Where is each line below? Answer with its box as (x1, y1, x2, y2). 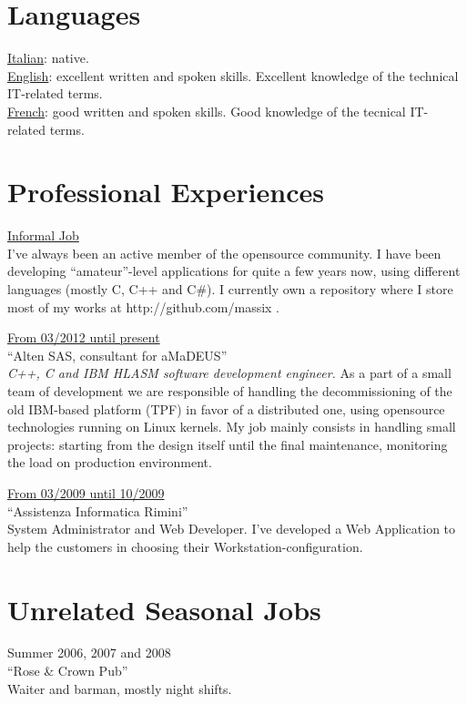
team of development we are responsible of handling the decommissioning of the (7, 381, 452, 400)
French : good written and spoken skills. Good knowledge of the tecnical (7, 101, 406, 120)
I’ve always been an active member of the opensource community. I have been (7, 243, 442, 262)
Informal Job (7, 226, 79, 245)
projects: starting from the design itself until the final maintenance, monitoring (7, 434, 448, 454)
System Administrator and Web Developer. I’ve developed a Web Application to (7, 519, 456, 538)
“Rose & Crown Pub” (7, 661, 128, 680)
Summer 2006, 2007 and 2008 (7, 643, 171, 662)
